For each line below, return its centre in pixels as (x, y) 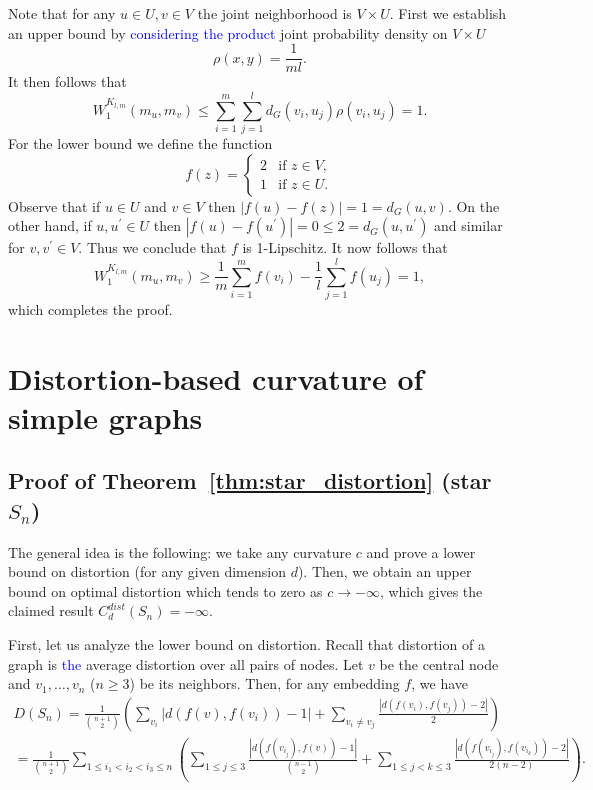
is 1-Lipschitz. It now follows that (345, 247)
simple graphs (105, 416)
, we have (439, 683)
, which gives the (431, 590)
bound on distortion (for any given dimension (147, 571)
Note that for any (62, 13)
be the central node (439, 663)
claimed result (51, 610)
